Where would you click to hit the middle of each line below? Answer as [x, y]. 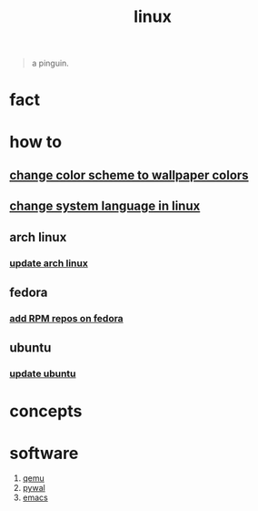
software [44, 453]
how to [35, 142]
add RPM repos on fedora [67, 318]
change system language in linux [105, 206]
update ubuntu [43, 373]
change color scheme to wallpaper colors [129, 175]
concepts [46, 411]
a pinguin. [50, 63]
